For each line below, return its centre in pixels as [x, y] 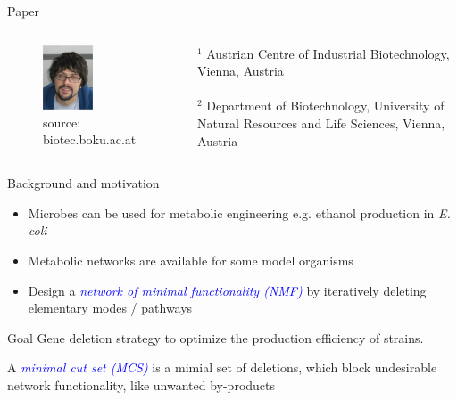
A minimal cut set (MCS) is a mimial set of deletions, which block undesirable [222, 367]
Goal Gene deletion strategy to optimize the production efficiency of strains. [216, 337]
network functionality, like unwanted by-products [141, 384]
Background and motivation [83, 183]
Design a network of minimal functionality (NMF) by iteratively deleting [227, 290]
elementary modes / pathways [110, 308]
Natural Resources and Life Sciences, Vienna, [321, 122]
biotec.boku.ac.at [90, 139]
